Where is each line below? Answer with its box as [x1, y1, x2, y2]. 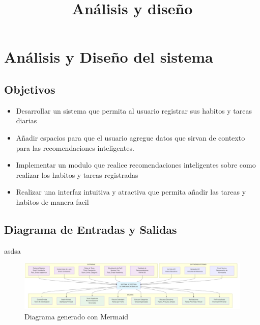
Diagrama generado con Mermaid [24, 311, 129, 321]
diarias [16, 115, 37, 126]
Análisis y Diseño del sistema [4, 46, 213, 67]
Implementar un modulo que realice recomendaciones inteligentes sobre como [16, 159, 256, 170]
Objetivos [4, 81, 55, 97]
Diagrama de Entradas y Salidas [4, 221, 177, 237]
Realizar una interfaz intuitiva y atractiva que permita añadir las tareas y [16, 186, 246, 197]
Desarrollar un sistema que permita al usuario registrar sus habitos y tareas [16, 105, 252, 116]
